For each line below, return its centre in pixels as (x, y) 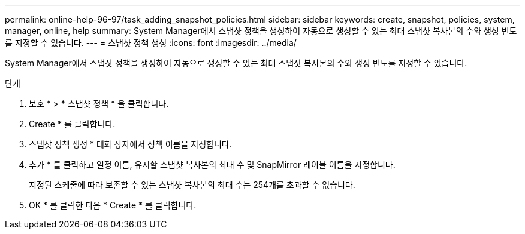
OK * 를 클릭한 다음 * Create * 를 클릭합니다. (113, 205)
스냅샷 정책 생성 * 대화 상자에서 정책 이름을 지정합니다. (130, 144)
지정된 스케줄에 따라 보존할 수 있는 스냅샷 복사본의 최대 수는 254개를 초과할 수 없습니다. (192, 185)
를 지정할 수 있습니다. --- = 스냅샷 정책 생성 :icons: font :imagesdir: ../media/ (151, 43)
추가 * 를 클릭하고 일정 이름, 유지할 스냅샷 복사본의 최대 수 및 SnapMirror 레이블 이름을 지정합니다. (212, 164)
